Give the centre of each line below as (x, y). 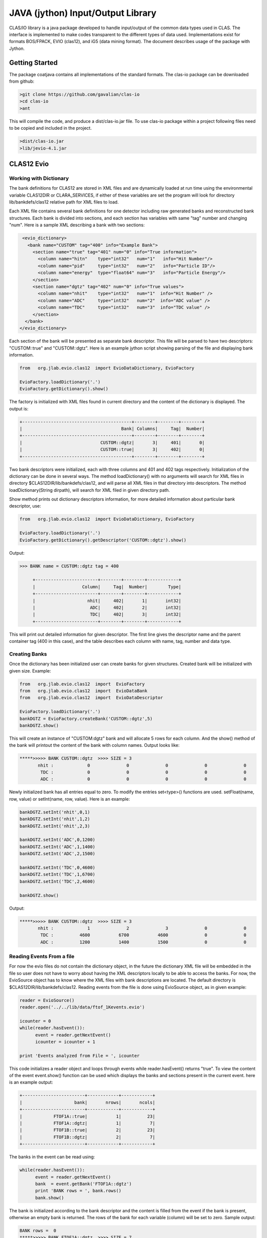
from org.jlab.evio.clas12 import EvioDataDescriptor (91, 698)
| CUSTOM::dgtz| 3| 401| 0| (112, 442)
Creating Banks (28, 654)
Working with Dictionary (39, 178)
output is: (19, 409)
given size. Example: (30, 671)
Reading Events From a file (42, 957)
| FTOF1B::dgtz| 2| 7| (87, 1137)
